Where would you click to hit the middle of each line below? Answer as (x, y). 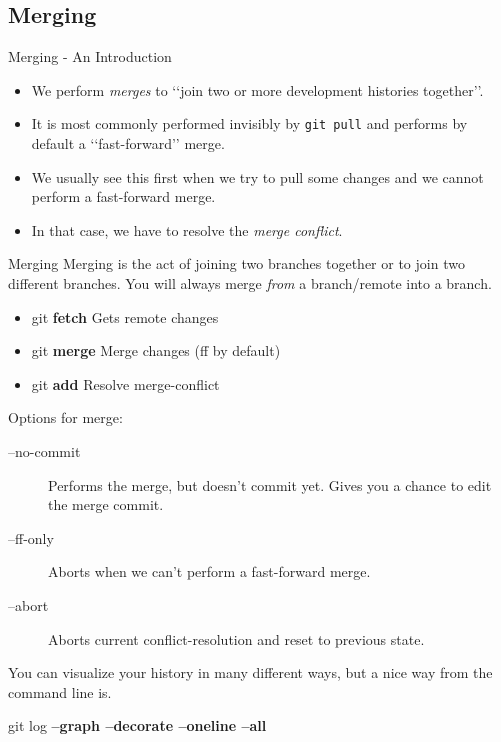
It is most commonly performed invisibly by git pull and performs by (249, 123)
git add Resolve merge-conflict (125, 383)
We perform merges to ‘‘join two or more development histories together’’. (257, 89)
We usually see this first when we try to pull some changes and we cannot (257, 176)
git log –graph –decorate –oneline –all (137, 725)
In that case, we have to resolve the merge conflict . (187, 229)
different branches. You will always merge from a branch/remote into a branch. (250, 283)
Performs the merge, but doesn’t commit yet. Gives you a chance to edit (270, 484)
